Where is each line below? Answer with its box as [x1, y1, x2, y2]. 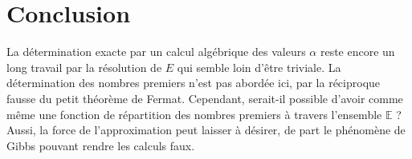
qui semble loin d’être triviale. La [177, 58, 341, 75]
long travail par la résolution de [6, 58, 162, 75]
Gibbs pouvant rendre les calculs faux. [6, 137, 195, 153]
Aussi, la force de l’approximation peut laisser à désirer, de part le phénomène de [6, 121, 406, 138]
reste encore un [320, 43, 395, 60]
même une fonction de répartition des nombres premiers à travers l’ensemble [6, 105, 382, 122]
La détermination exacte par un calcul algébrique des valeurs [6, 43, 306, 60]
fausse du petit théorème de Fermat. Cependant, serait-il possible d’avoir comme [6, 89, 403, 106]
